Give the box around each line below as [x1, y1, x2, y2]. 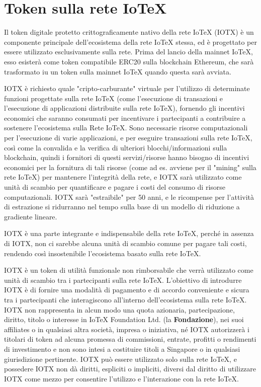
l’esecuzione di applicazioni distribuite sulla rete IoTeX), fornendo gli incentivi [4, 103, 245, 113]
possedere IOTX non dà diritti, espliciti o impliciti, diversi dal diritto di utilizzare [4, 363, 256, 374]
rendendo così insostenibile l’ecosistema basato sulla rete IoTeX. [4, 248, 201, 258]
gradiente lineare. [4, 211, 57, 221]
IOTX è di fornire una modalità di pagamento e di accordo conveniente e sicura [4, 284, 249, 295]
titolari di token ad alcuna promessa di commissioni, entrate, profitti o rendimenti [4, 334, 256, 344]
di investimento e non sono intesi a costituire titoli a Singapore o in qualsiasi [4, 343, 240, 354]
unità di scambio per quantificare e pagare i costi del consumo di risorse [4, 182, 226, 192]
